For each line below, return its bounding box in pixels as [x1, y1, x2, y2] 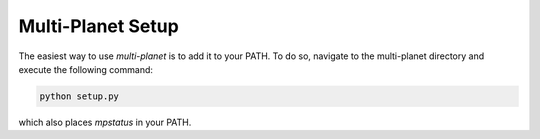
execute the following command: [18, 63, 154, 75]
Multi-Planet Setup [18, 15, 179, 37]
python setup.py [39, 90, 120, 102]
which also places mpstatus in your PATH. [18, 116, 192, 128]
